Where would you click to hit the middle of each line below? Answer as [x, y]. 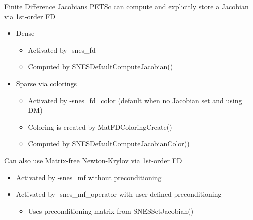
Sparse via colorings [46, 83]
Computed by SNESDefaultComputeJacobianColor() [109, 144]
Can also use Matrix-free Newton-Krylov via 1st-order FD [93, 160]
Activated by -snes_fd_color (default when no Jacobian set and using [135, 100]
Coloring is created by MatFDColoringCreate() [100, 127]
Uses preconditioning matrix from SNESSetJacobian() [111, 211]
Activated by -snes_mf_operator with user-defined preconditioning [119, 194]
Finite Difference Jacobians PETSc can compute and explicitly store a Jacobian [126, 6]
